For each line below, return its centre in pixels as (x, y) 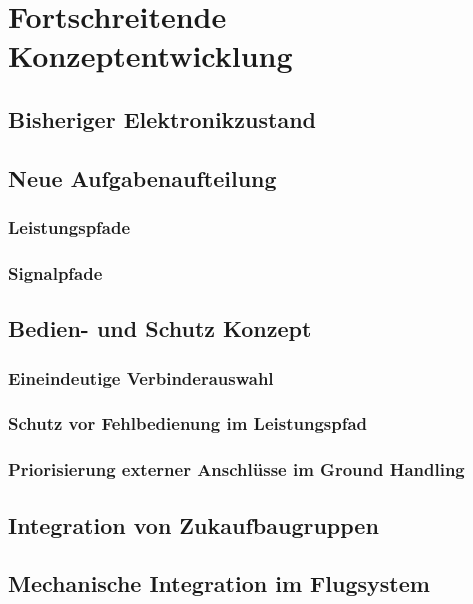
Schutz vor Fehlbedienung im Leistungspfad (188, 423)
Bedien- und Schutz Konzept (160, 328)
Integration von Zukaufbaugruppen (193, 524)
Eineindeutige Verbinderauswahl (141, 377)
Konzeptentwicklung (150, 55)
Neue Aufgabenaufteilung (142, 177)
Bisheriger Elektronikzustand (162, 118)
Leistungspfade (69, 227)
